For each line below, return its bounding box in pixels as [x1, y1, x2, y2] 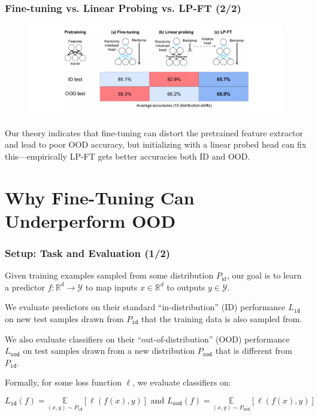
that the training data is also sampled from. [141, 312, 302, 325]
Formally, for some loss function [5, 376, 122, 389]
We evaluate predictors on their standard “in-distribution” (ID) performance [5, 301, 286, 313]
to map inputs [85, 280, 138, 293]
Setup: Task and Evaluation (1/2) [5, 245, 171, 260]
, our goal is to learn [226, 269, 302, 282]
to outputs [166, 280, 205, 293]
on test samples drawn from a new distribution [23, 344, 195, 357]
